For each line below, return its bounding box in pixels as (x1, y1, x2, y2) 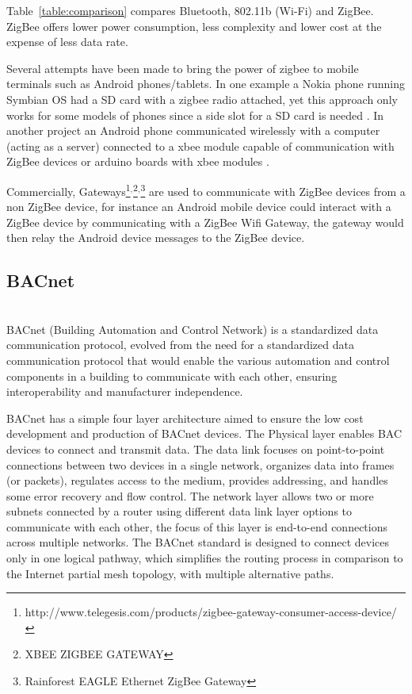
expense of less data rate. (6, 33, 128, 50)
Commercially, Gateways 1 (6, 180, 131, 199)
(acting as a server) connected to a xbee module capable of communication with (6, 137, 395, 154)
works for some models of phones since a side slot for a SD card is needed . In (6, 106, 384, 123)
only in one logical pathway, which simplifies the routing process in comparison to (6, 550, 403, 566)
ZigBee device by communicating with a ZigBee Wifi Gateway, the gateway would (6, 213, 404, 230)
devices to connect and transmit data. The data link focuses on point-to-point (6, 440, 385, 457)
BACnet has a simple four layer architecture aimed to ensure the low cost (6, 409, 364, 426)
